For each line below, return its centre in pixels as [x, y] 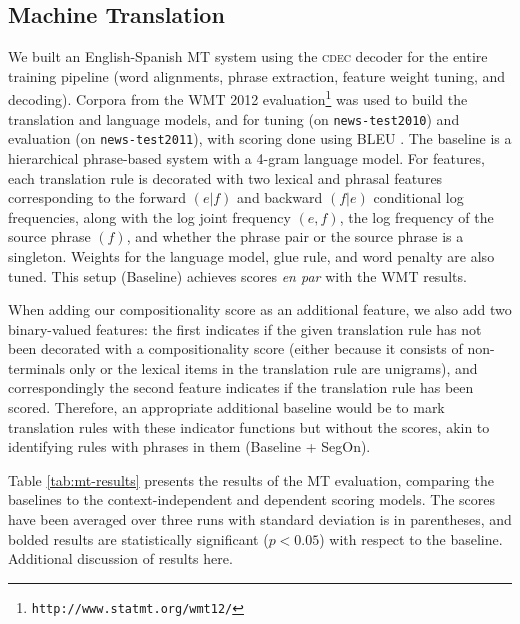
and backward [280, 197]
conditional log [418, 197]
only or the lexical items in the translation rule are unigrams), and [273, 367]
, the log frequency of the [416, 216]
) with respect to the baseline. [411, 538]
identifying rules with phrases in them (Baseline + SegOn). [189, 446]
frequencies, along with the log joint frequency [149, 216]
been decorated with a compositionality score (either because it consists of [235, 348]
